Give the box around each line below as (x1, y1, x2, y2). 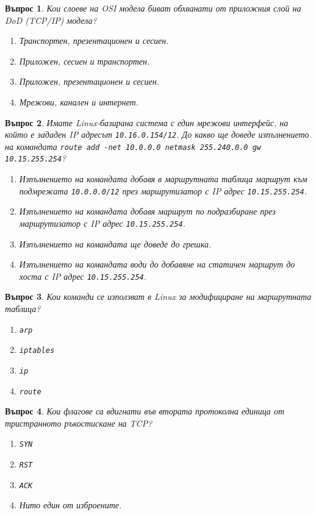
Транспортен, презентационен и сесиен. (19, 34, 169, 47)
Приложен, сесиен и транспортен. (19, 54, 150, 67)
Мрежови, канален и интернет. (19, 95, 138, 108)
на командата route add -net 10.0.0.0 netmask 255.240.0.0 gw (5, 140, 262, 152)
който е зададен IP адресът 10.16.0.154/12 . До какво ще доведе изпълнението (5, 128, 309, 141)
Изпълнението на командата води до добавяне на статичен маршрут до (19, 258, 295, 271)
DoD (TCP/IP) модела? (5, 13, 97, 26)
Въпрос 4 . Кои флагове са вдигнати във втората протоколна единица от (5, 405, 284, 417)
